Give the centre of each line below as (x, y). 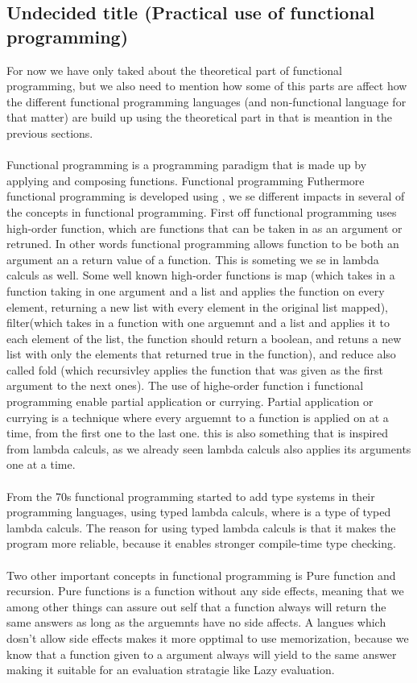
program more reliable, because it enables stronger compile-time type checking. (201, 543)
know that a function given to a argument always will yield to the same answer (202, 654)
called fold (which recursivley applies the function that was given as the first (195, 369)
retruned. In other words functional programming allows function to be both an (203, 244)
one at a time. (41, 464)
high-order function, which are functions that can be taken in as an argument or (204, 228)
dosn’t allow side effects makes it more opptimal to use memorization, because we (208, 637)
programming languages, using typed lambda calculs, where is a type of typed (199, 512)
